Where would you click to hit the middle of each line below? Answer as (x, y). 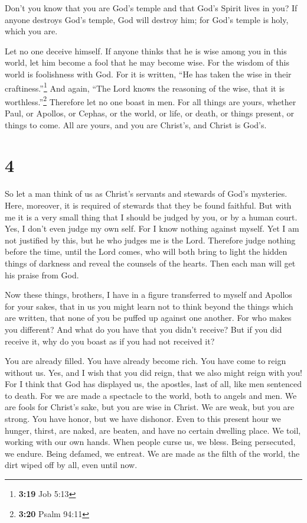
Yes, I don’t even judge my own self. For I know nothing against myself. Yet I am (152, 228)
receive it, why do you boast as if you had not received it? (110, 341)
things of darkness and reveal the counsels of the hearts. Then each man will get (150, 263)
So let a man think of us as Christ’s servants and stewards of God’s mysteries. (146, 194)
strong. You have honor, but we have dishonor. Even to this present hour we (143, 419)
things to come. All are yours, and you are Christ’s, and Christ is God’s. (136, 124)
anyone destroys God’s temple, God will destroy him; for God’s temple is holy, (147, 19)
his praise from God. (42, 275)
